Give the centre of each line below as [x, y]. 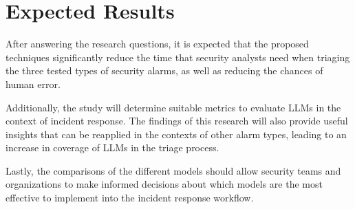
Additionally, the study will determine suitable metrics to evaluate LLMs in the [173, 107]
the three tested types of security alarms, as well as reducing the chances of [164, 70]
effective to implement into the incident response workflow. [130, 198]
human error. [33, 84]
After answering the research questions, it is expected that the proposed [157, 44]
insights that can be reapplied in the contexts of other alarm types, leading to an [176, 134]
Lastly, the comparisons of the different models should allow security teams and [173, 170]
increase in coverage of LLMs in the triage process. [112, 147]
